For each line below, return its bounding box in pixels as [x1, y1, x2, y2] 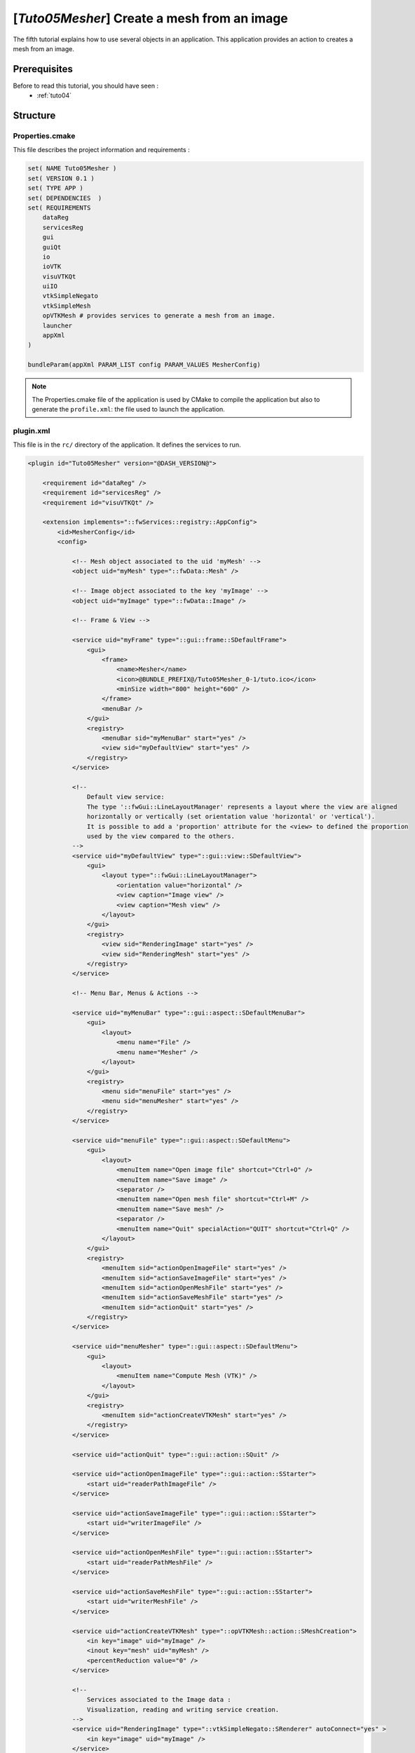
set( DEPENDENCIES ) [27, 194, 102, 202]
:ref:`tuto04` [36, 91, 72, 100]
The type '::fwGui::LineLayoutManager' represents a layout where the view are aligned [86, 803, 397, 811]
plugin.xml [13, 426, 50, 435]
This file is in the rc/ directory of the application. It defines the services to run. [13, 440, 241, 449]
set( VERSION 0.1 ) [27, 174, 95, 182]
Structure [13, 109, 56, 122]
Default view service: [86, 793, 165, 801]
